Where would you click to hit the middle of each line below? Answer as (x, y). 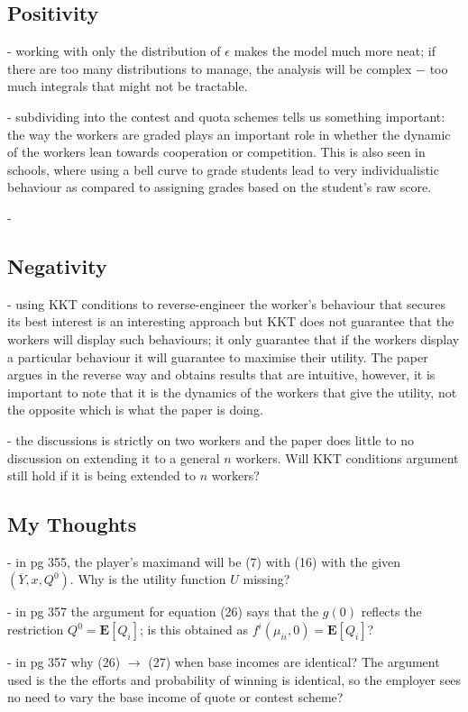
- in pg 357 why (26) (64, 662)
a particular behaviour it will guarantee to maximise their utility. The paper (218, 356)
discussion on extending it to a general (114, 457)
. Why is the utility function (148, 579)
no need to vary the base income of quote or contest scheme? (175, 697)
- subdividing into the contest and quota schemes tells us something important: (226, 116)
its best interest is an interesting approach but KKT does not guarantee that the (231, 321)
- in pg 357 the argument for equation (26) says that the (163, 612)
